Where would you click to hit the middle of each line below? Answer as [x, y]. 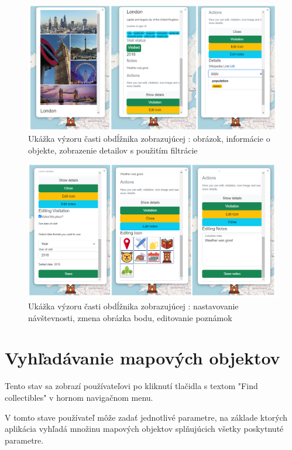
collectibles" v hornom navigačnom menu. [79, 397]
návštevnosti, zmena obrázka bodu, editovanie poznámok [130, 317]
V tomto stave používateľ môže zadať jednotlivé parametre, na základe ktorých [146, 417]
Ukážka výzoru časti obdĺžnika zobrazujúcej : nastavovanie [133, 306]
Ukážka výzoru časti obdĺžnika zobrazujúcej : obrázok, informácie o [149, 139]
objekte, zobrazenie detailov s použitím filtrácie [113, 150]
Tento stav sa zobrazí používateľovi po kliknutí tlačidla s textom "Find [131, 386]
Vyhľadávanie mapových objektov [142, 358]
